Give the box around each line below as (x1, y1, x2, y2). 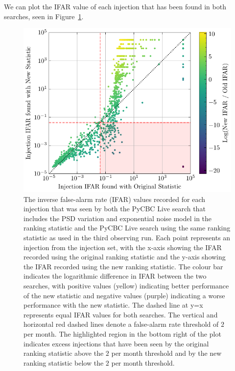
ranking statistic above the (23, 348, 104, 358)
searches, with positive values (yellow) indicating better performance (23, 280, 229, 290)
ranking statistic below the (23, 357, 104, 368)
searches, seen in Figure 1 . (4, 11, 84, 21)
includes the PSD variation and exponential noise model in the (23, 213, 212, 223)
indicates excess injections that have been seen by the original (23, 338, 209, 348)
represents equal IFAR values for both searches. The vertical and (23, 309, 218, 319)
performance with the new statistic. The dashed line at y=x (23, 300, 203, 310)
